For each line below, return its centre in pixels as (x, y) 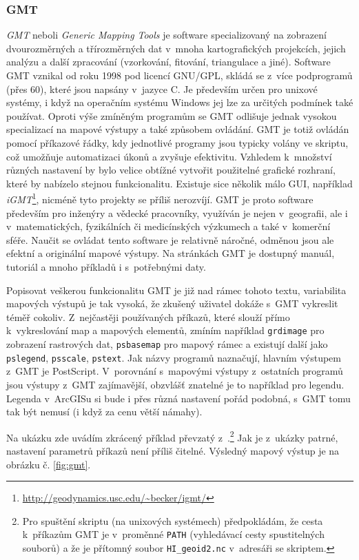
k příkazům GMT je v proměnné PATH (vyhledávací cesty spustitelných (173, 534)
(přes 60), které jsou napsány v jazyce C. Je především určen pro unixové (162, 89)
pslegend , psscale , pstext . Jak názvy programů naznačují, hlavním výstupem (174, 357)
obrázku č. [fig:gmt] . (49, 464)
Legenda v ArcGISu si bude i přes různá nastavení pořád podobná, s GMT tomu (178, 398)
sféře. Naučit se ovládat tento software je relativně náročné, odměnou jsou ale (170, 239)
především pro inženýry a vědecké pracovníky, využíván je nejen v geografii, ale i (177, 212)
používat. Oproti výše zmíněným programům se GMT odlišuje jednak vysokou (172, 115)
